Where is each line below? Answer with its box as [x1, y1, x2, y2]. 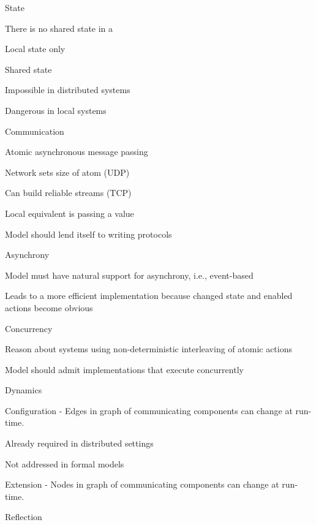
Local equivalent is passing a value [5, 206, 134, 219]
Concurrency [5, 322, 53, 334]
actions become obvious [5, 301, 93, 314]
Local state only [5, 42, 66, 55]
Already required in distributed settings [5, 437, 154, 450]
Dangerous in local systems [5, 104, 107, 116]
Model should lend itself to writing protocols [5, 227, 172, 240]
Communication [5, 124, 64, 137]
